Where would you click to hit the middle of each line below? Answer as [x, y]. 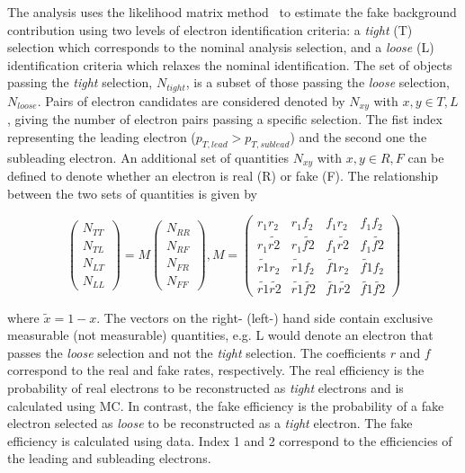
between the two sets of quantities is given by [132, 193]
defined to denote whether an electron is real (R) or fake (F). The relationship [223, 176]
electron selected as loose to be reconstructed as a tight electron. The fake [210, 423]
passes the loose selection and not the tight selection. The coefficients [197, 352]
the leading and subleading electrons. [109, 458]
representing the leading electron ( [102, 136]
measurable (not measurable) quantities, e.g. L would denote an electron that [220, 335]
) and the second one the [358, 136]
